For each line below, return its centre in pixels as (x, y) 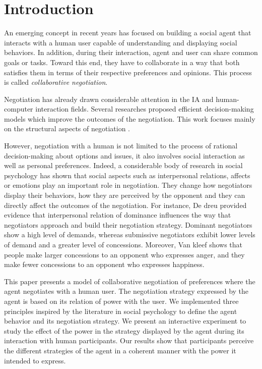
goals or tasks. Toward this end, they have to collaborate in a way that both (122, 62)
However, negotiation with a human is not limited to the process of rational (121, 146)
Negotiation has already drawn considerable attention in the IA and (109, 99)
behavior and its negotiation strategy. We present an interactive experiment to (125, 321)
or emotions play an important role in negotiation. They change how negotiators (128, 185)
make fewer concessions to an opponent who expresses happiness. (104, 264)
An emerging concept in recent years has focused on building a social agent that (128, 33)
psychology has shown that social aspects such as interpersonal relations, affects (127, 175)
